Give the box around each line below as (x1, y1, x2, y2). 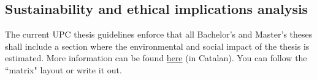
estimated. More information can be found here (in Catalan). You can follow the (5, 52, 307, 64)
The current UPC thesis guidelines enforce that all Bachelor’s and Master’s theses (5, 28, 313, 41)
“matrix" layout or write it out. (5, 63, 122, 76)
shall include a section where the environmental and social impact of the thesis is (5, 39, 310, 52)
